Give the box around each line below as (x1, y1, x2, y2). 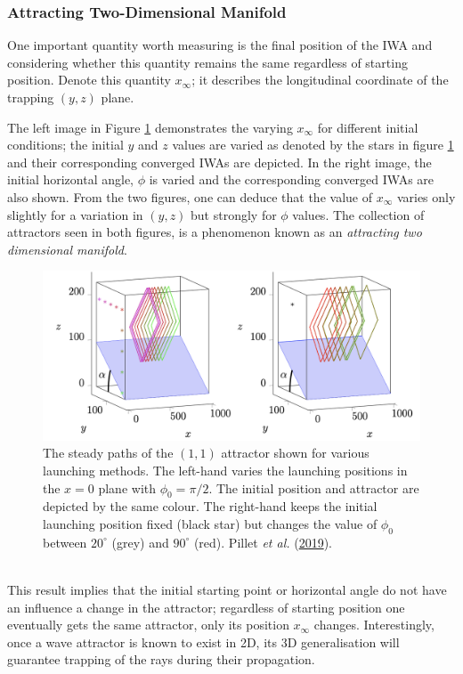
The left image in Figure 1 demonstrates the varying (7, 118, 293, 136)
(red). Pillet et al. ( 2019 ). (193, 532, 332, 551)
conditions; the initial (7, 135, 124, 154)
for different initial (317, 118, 418, 136)
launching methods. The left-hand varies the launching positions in (43, 461, 408, 479)
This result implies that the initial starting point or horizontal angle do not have (7, 580, 447, 598)
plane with (98, 478, 157, 497)
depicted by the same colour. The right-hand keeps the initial (43, 497, 378, 516)
